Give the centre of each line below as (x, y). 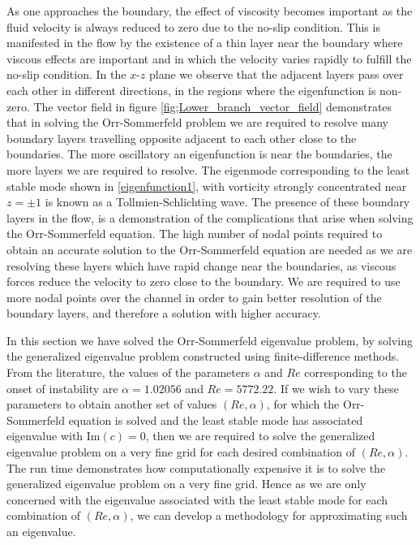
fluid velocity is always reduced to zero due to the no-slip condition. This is (193, 26)
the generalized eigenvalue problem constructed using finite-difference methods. (203, 356)
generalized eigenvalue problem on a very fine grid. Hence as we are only (186, 484)
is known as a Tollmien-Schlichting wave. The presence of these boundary (227, 202)
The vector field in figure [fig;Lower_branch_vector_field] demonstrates (213, 106)
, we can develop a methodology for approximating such (269, 515)
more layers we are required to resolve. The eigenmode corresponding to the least (208, 169)
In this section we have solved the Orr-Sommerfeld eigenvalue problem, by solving (210, 340)
